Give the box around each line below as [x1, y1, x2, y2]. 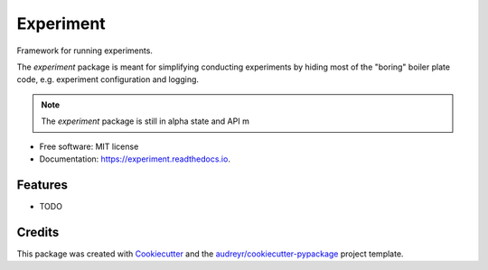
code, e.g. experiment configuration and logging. [16, 74, 199, 85]
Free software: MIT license [39, 141, 139, 152]
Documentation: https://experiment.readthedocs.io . [39, 154, 230, 164]
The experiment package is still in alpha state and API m [41, 116, 250, 126]
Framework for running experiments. [16, 45, 154, 56]
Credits [16, 224, 60, 239]
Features [16, 177, 68, 192]
